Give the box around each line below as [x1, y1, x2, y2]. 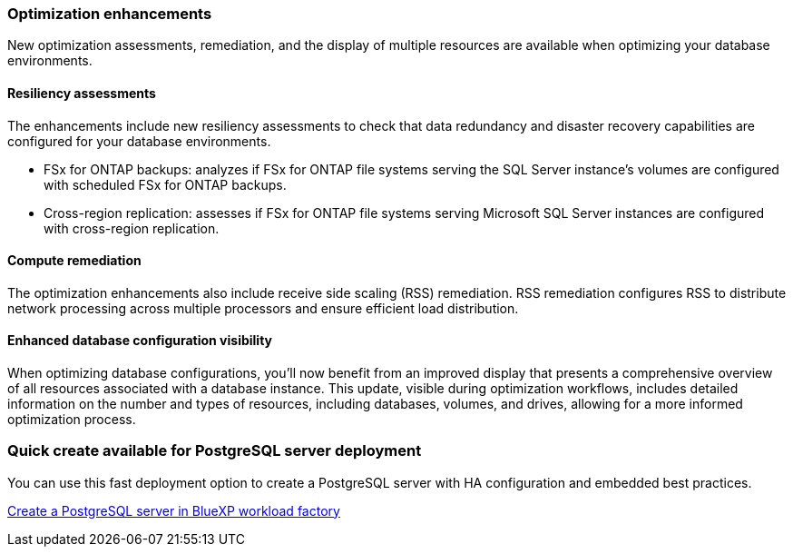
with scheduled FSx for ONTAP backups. [44, 176, 287, 193]
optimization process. [7, 411, 136, 428]
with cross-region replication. [44, 220, 220, 236]
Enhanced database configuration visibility [7, 332, 273, 349]
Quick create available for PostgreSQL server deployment [7, 441, 422, 460]
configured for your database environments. [7, 133, 271, 149]
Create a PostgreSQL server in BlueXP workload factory [7, 502, 340, 519]
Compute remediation [7, 252, 142, 269]
